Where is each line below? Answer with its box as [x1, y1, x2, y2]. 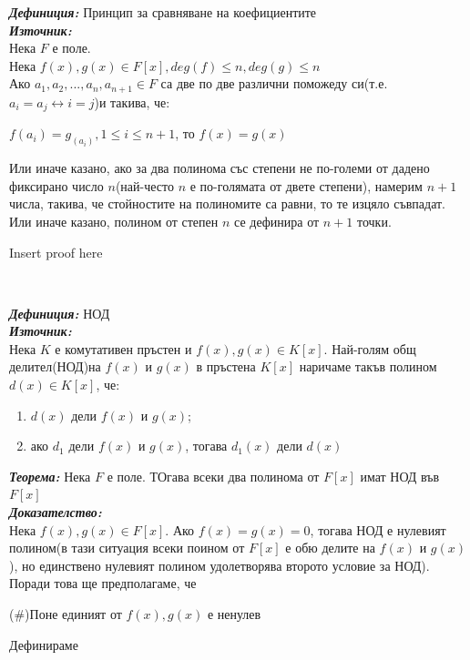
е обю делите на [285, 538, 375, 557]
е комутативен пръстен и [55, 339, 192, 358]
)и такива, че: [94, 92, 170, 111]
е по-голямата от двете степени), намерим [189, 176, 423, 195]
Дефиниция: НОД [9, 303, 110, 322]
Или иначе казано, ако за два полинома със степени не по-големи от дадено [9, 158, 430, 178]
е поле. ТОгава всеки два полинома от [107, 466, 320, 485]
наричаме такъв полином [299, 357, 437, 376]
